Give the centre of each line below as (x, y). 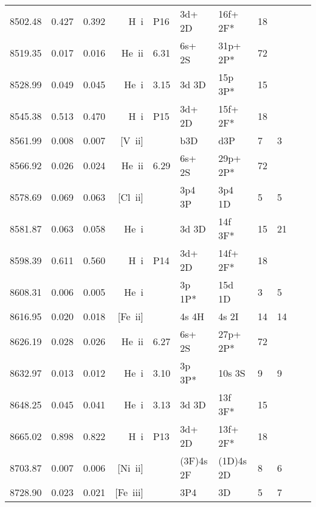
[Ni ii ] (130, 467)
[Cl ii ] (131, 197)
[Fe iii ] (129, 492)
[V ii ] (132, 140)
